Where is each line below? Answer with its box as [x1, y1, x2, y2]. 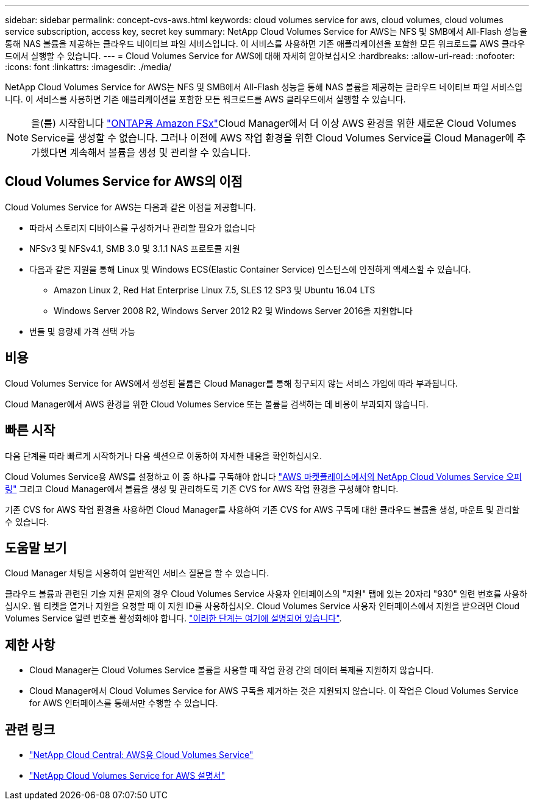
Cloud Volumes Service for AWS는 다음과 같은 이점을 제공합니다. [5, 201, 256, 212]
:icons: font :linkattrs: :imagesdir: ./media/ [5, 62, 172, 72]
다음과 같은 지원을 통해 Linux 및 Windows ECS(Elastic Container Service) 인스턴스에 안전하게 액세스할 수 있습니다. [29, 263, 471, 274]
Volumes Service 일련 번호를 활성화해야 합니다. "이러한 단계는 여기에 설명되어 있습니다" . [5, 613, 342, 624]
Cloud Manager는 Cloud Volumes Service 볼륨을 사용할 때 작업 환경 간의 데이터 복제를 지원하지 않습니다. [29, 665, 434, 676]
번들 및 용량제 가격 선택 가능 [29, 326, 136, 337]
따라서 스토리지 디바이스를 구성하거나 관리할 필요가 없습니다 [29, 222, 256, 233]
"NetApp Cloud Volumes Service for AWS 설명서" [29, 770, 226, 781]
